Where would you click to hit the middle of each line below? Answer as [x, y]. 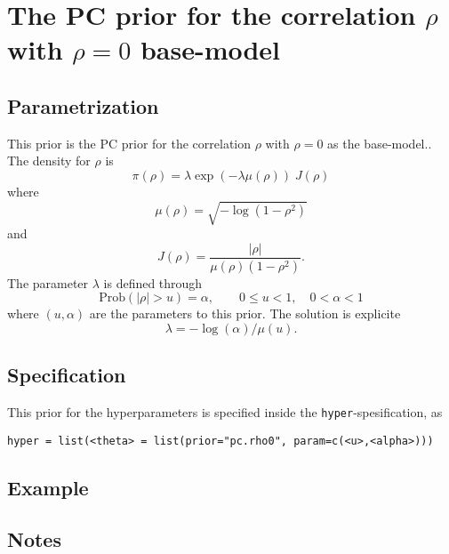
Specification [67, 375]
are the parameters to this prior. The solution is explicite [245, 313]
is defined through [153, 282]
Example [48, 487]
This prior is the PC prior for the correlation [129, 143]
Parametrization [83, 105]
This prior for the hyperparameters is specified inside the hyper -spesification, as [225, 411]
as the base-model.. [380, 143]
